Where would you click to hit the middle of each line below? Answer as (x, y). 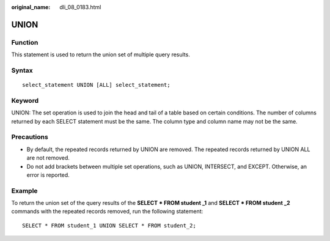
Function (25, 42)
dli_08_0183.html (80, 7)
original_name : (31, 7)
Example (24, 191)
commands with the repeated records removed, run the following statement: (107, 212)
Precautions (30, 137)
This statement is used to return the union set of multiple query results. (101, 54)
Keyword (25, 100)
